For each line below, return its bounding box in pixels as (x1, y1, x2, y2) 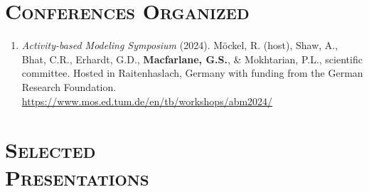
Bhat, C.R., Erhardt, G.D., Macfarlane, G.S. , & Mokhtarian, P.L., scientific (21, 51, 363, 66)
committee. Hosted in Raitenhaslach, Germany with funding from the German (21, 65, 363, 80)
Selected (5, 135, 96, 164)
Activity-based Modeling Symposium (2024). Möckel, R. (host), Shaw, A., (21, 38, 338, 53)
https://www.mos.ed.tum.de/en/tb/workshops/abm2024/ (21, 93, 273, 108)
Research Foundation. (21, 79, 117, 94)
